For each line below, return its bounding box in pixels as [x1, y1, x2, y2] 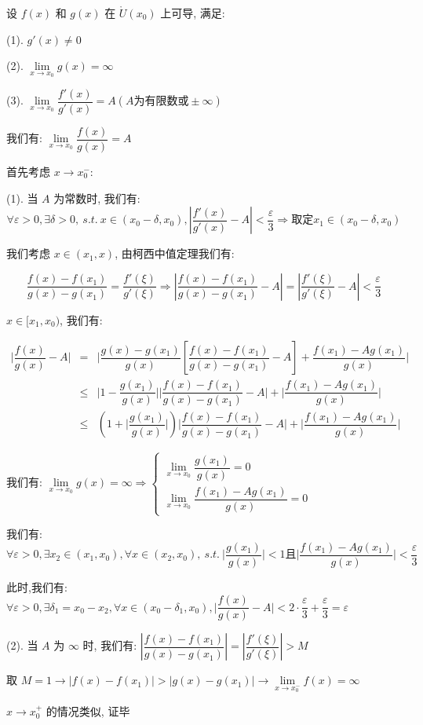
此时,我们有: [6, 578, 67, 595]
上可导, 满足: [160, 5, 225, 20]
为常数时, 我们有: [53, 189, 140, 206]
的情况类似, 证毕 [46, 702, 130, 719]
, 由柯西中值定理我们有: [115, 245, 235, 262]
